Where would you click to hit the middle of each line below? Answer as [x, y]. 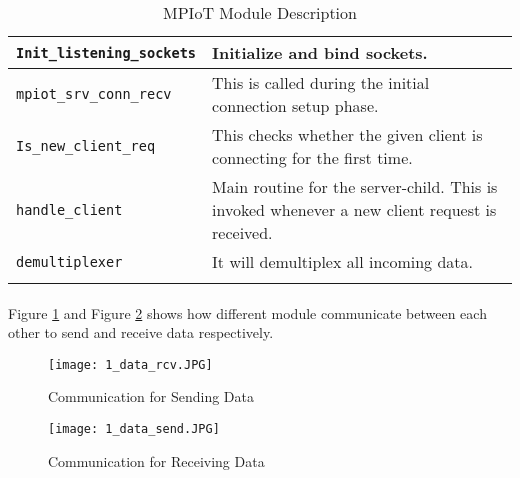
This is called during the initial [321, 82]
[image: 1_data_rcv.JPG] [130, 364]
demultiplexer [69, 261]
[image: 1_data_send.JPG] [134, 429]
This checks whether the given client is [347, 134]
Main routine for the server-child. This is [355, 186]
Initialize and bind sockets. [320, 52]
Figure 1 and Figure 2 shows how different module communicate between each [247, 312]
